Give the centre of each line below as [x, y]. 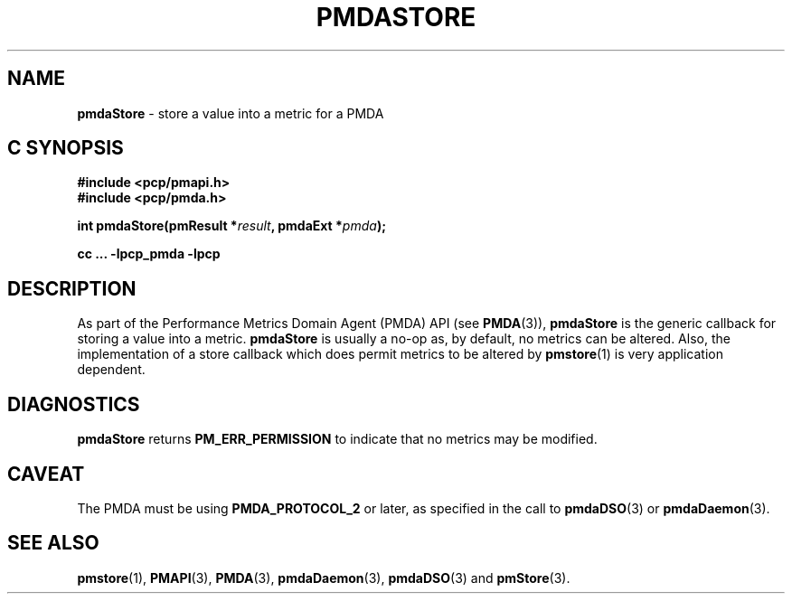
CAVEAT [46, 474]
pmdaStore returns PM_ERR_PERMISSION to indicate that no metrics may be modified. [337, 439]
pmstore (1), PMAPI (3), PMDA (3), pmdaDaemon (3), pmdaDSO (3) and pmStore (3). [324, 578]
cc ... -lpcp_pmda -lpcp [149, 254]
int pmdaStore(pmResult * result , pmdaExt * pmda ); [231, 226]
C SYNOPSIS [66, 148]
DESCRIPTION [72, 288]
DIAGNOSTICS [74, 404]
